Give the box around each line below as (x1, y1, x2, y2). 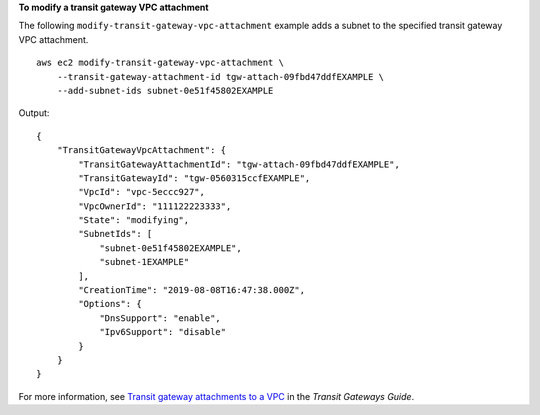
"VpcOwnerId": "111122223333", (78, 200, 232, 212)
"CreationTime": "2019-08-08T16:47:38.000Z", (78, 285, 305, 296)
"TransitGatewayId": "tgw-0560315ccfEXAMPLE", (78, 172, 311, 184)
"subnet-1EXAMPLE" (99, 256, 190, 268)
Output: (18, 107, 50, 119)
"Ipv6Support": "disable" (99, 326, 227, 338)
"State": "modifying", (78, 215, 190, 226)
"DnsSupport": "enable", (99, 312, 222, 324)
